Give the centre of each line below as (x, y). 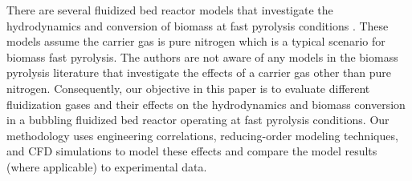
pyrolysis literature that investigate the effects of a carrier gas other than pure (199, 72)
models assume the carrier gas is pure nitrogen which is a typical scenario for (196, 41)
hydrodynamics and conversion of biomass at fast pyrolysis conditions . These (198, 25)
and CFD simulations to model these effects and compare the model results (192, 151)
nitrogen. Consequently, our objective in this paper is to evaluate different (188, 88)
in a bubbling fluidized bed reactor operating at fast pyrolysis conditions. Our (198, 120)
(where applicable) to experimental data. (107, 166)
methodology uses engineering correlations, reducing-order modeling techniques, (202, 135)
